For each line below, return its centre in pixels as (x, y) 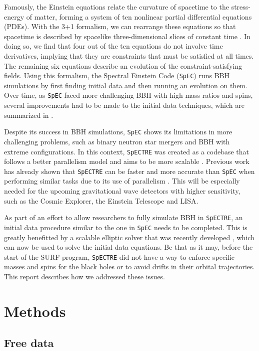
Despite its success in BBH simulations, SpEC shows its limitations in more (118, 132)
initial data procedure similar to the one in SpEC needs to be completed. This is (126, 227)
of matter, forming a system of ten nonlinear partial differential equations (139, 16)
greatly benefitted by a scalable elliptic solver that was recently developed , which (129, 237)
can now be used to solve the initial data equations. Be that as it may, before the (128, 247)
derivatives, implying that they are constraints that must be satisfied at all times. (129, 55)
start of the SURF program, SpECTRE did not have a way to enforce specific (119, 256)
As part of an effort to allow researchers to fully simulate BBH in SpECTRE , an (123, 217)
